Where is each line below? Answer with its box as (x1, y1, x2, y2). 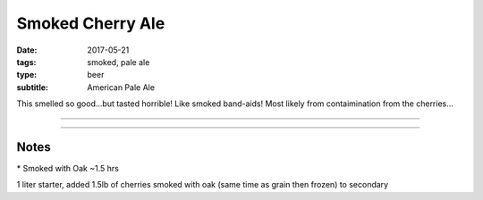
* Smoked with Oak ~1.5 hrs (16, 163, 120, 174)
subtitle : (16, 81, 49, 93)
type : (16, 70, 38, 80)
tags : (16, 56, 37, 67)
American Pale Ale (87, 81, 156, 93)
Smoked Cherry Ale (16, 13, 165, 33)
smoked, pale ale (87, 56, 150, 67)
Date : (16, 45, 38, 55)
